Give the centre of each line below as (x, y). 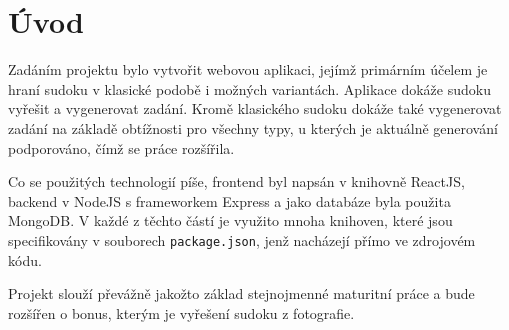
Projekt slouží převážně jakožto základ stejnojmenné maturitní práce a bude (241, 293)
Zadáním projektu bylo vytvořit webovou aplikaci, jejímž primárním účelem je (248, 69)
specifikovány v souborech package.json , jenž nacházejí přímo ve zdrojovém (242, 239)
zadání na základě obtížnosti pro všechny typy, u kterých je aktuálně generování (253, 127)
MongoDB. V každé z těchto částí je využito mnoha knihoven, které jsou (230, 220)
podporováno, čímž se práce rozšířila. (121, 147)
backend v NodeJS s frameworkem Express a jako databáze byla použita (229, 200)
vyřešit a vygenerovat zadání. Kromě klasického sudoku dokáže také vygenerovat (255, 108)
